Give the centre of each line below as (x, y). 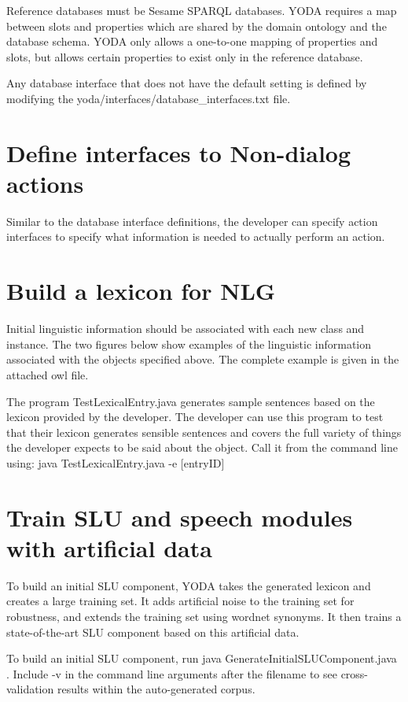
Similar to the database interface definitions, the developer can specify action (192, 221)
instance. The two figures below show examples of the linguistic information (189, 344)
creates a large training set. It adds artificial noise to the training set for (180, 601)
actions (45, 183)
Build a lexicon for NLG (141, 291)
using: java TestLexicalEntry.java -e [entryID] (116, 462)
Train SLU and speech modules (180, 517)
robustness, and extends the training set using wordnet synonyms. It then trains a (204, 617)
